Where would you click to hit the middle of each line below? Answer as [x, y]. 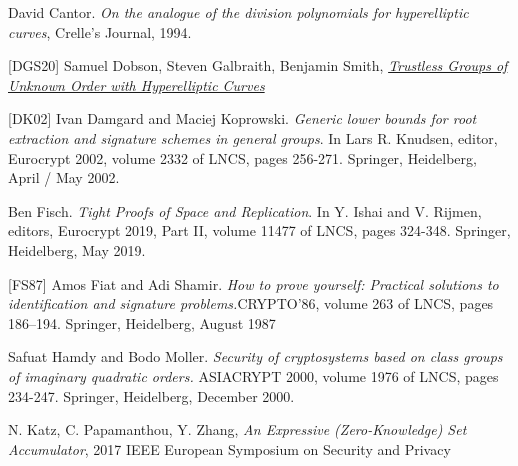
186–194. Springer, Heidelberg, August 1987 [142, 322]
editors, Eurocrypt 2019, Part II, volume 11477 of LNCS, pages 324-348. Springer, [259, 230]
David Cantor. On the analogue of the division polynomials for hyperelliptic [238, 12]
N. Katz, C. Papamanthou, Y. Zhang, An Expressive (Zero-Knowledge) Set [237, 429]
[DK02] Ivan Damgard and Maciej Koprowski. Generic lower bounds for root [242, 118]
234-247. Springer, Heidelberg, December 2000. [151, 395]
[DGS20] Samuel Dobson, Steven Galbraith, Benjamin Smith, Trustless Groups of [258, 65]
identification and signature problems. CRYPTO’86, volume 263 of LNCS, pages [251, 303]
